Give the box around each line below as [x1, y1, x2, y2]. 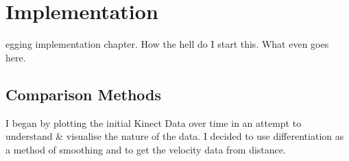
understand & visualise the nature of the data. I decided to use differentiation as [5, 129, 344, 143]
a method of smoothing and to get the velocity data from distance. [5, 142, 286, 156]
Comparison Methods [5, 83, 162, 104]
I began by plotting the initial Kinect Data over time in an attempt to [5, 115, 302, 130]
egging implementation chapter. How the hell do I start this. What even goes [5, 37, 329, 51]
